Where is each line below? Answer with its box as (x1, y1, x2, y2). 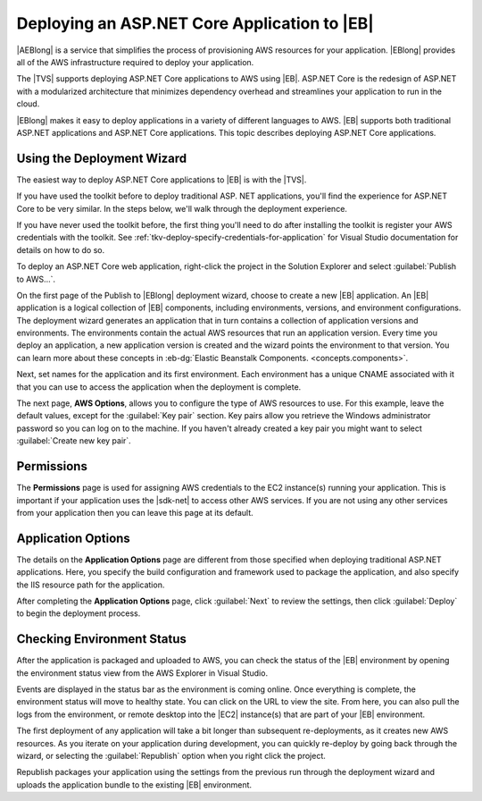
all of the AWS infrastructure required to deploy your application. (16, 56, 254, 67)
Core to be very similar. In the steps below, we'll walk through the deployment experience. (16, 203, 348, 214)
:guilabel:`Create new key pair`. (16, 435, 131, 446)
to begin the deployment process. (16, 608, 141, 619)
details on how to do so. (16, 244, 105, 255)
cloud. (16, 98, 40, 109)
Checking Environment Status (16, 631, 187, 647)
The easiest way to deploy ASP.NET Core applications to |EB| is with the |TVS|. (16, 174, 307, 185)
